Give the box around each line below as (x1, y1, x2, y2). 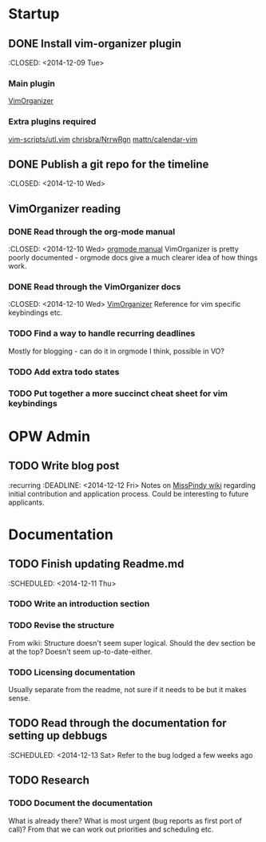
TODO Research (8, 774, 90, 788)
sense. (8, 694, 30, 703)
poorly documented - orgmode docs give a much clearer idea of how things (8, 253, 258, 263)
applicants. (8, 498, 45, 507)
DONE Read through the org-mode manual (8, 226, 176, 237)
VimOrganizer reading (8, 202, 121, 216)
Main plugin (8, 78, 56, 89)
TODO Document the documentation (8, 798, 153, 809)
